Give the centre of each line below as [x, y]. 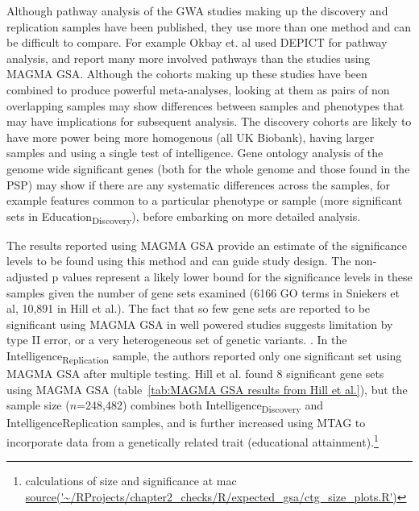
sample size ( [38, 405]
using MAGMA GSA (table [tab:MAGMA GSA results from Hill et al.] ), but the [207, 389]
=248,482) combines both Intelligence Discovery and [200, 406]
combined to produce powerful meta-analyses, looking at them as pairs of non [198, 89]
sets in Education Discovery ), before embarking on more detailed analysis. [184, 217]
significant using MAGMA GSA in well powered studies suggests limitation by [200, 324]
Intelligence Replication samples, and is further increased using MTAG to [186, 423]
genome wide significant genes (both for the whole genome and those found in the [208, 168]
